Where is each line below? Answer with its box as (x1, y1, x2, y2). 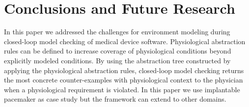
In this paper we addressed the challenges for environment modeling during (4, 27, 230, 37)
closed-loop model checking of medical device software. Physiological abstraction (4, 36, 246, 46)
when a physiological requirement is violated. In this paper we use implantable (4, 84, 240, 94)
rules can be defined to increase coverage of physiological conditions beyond (4, 46, 231, 56)
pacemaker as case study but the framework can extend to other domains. (4, 94, 226, 104)
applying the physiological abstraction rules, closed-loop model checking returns (4, 65, 244, 75)
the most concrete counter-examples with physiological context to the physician (4, 75, 243, 85)
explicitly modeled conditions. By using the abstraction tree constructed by (4, 55, 231, 65)
